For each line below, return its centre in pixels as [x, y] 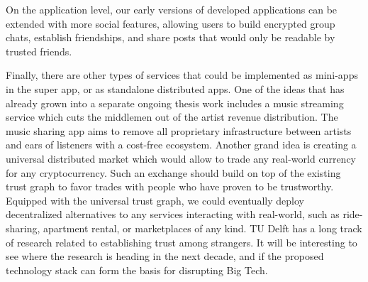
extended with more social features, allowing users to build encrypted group [171, 23]
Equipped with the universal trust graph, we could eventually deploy [155, 200]
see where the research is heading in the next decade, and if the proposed [165, 256]
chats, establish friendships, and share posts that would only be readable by [171, 37]
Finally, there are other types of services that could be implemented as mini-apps [182, 75]
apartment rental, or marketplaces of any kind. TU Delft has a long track [203, 228]
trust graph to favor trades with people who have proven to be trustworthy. [170, 186]
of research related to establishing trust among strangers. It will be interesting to [182, 242]
